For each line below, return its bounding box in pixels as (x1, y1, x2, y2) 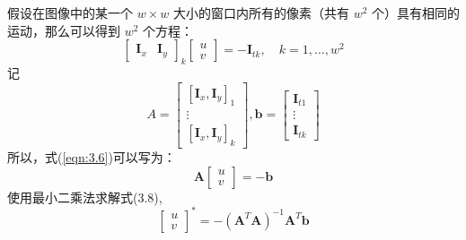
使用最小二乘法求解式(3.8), (7, 187, 163, 206)
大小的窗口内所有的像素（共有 (172, 4, 349, 21)
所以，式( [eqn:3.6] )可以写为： (7, 148, 176, 167)
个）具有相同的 (372, 4, 461, 21)
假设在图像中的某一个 (7, 4, 133, 21)
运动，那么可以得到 (7, 21, 120, 39)
